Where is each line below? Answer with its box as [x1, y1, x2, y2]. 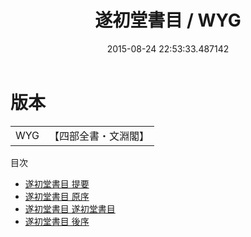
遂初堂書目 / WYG [94, 9, 242, 32]
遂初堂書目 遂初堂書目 [24, 202, 116, 215]
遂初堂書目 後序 [24, 215, 90, 227]
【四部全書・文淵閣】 [49, 129, 150, 143]
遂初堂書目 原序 [24, 190, 90, 202]
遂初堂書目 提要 [24, 177, 90, 190]
